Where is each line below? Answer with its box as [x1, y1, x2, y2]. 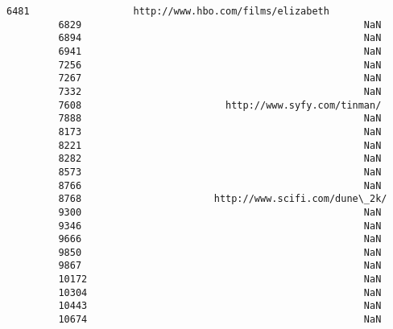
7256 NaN [58, 59, 382, 71]
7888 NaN [58, 113, 382, 125]
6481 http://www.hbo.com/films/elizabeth [6, 6, 329, 17]
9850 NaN [58, 246, 382, 258]
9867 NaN [58, 260, 382, 272]
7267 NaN [58, 72, 382, 84]
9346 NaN [58, 220, 382, 232]
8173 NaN [58, 125, 382, 138]
